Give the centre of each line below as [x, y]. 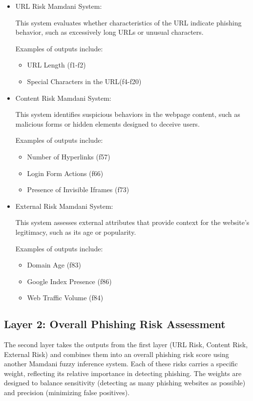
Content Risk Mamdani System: [63, 98]
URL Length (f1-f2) [56, 65]
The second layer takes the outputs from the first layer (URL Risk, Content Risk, [126, 345]
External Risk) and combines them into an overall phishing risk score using [116, 354]
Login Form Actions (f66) [65, 173]
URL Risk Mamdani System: [59, 6]
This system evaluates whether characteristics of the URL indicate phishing [128, 22]
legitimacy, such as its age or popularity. [76, 232]
